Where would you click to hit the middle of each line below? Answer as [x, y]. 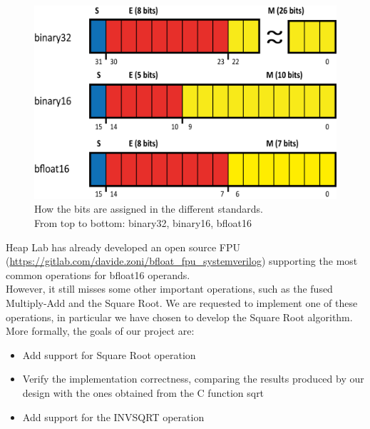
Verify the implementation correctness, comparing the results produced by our [193, 379]
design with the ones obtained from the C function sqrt [143, 392]
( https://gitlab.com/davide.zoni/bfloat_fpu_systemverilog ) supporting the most [182, 261]
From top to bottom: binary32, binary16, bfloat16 [143, 222]
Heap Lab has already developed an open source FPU [123, 247]
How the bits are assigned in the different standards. [149, 209]
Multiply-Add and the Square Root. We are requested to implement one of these [182, 302]
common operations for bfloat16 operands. [98, 274]
